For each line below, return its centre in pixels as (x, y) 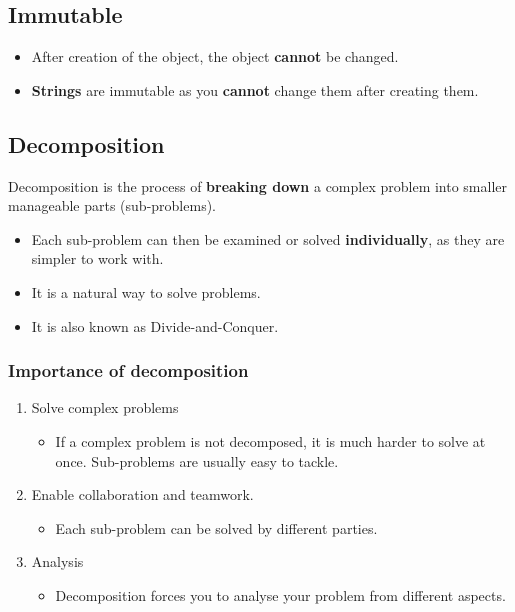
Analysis (57, 561)
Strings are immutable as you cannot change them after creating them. (255, 89)
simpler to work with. (97, 258)
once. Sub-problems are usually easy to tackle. (197, 460)
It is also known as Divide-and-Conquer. (155, 325)
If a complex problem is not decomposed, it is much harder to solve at (270, 440)
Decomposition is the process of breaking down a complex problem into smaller (258, 185)
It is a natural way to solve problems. (146, 291)
